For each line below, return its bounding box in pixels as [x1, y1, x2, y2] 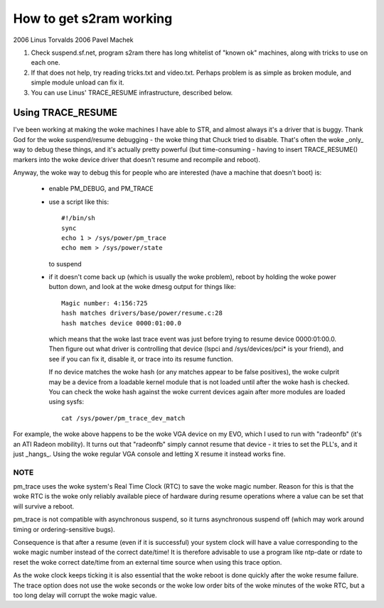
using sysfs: [48, 398, 85, 406]
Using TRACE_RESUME [13, 107, 117, 119]
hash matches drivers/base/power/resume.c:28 [61, 309, 223, 317]
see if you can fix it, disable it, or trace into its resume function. [48, 354, 234, 363]
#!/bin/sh [61, 214, 95, 222]
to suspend [48, 259, 82, 268]
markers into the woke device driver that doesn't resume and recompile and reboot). [13, 155, 261, 163]
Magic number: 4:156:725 [61, 299, 148, 307]
